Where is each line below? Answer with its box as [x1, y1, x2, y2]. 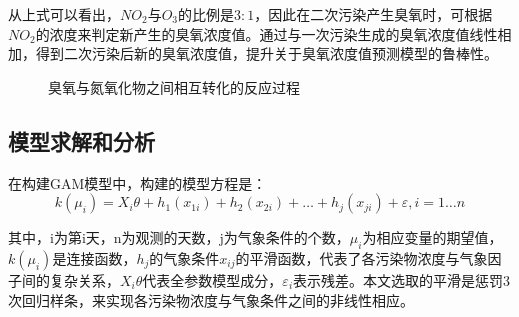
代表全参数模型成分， [142, 269, 283, 290]
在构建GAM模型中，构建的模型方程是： [8, 172, 267, 193]
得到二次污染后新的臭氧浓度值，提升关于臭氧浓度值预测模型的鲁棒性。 [35, 43, 498, 64]
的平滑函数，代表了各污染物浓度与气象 [235, 247, 488, 268]
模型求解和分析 [8, 125, 155, 156]
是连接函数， [52, 247, 137, 268]
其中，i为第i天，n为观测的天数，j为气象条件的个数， [8, 227, 350, 248]
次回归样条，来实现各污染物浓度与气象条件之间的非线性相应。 [8, 289, 414, 310]
